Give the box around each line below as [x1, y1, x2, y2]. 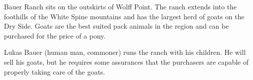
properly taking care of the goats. [4, 66, 105, 77]
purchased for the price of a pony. [4, 30, 106, 40]
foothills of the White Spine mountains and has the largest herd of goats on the [4, 11, 245, 21]
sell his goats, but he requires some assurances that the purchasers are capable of [4, 56, 249, 67]
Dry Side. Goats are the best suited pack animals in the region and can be [4, 21, 229, 31]
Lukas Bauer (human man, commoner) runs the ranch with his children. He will [4, 47, 246, 57]
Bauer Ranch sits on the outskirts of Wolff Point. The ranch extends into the [4, 1, 237, 11]
